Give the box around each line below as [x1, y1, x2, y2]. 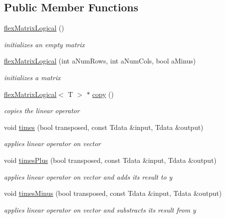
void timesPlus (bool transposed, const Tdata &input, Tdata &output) [4, 155, 217, 165]
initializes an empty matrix [4, 39, 85, 49]
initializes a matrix [4, 72, 61, 82]
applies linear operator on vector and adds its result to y [4, 171, 173, 182]
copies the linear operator [4, 105, 80, 116]
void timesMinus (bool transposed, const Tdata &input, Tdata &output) [4, 188, 222, 198]
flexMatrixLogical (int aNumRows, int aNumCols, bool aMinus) [4, 56, 196, 66]
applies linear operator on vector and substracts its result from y [4, 204, 196, 215]
